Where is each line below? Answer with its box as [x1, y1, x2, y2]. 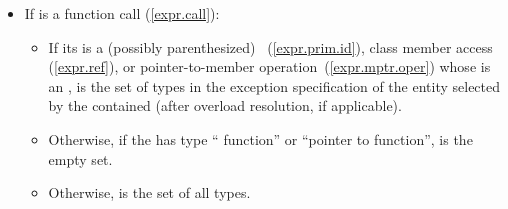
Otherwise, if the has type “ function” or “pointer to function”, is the [48, 128, 473, 149]
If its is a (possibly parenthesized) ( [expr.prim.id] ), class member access [48, 36, 493, 57]
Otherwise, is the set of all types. [48, 182, 251, 203]
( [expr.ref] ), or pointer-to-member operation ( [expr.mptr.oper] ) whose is [48, 56, 491, 77]
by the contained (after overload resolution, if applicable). [48, 95, 402, 116]
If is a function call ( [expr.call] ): [24, 3, 220, 23]
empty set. [48, 148, 113, 169]
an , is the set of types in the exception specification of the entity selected [48, 75, 501, 96]
